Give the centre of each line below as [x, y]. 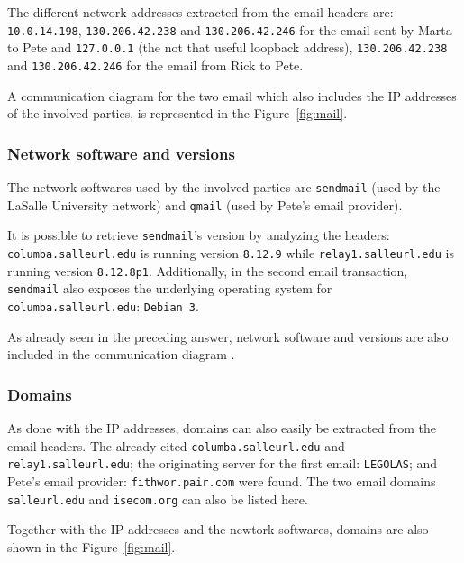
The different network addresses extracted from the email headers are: [200, 12]
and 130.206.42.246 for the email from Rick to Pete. [155, 65]
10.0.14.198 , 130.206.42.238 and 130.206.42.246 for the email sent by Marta [230, 29]
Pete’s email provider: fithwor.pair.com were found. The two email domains [222, 480]
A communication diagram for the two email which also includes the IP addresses [232, 95]
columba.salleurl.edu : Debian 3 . [103, 305]
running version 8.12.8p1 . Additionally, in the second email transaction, [208, 270]
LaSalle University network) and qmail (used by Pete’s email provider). [205, 204]
